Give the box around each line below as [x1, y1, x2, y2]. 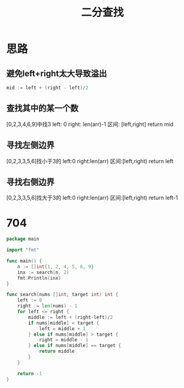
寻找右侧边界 [6, 177, 55, 187]
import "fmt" [6, 247, 40, 253]
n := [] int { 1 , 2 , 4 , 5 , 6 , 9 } [17, 263, 94, 270]
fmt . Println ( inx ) [17, 275, 62, 281]
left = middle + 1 [38, 325, 86, 332]
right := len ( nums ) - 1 [17, 303, 78, 309]
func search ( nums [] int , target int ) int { [6, 292, 119, 298]
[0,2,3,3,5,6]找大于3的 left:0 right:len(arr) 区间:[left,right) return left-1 [6, 194, 179, 202]
